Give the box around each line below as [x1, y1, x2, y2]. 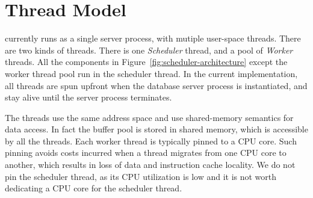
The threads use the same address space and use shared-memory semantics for [5, 111, 294, 123]
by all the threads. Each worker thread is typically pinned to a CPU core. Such [5, 134, 297, 147]
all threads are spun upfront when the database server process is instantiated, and [5, 79, 308, 91]
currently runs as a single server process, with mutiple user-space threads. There [5, 32, 301, 45]
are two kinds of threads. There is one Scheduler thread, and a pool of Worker [5, 43, 293, 56]
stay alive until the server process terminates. [5, 91, 172, 104]
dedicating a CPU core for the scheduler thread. [5, 182, 182, 194]
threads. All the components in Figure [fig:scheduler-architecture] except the [5, 55, 288, 68]
